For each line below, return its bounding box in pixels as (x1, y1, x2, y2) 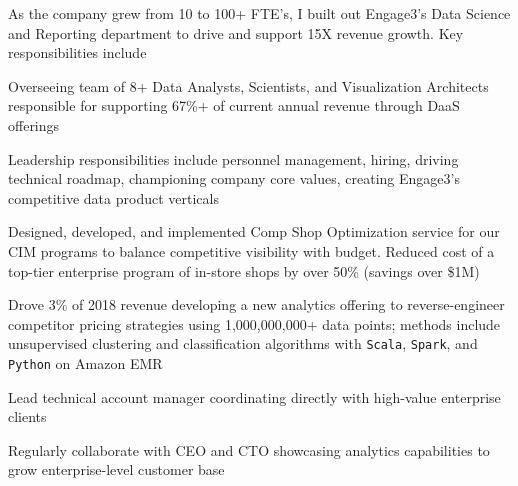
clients (8, 406, 47, 427)
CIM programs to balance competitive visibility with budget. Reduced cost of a (8, 240, 495, 261)
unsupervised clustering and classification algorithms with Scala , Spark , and (8, 333, 478, 354)
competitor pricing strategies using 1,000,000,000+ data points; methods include (8, 313, 501, 334)
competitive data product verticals (8, 187, 219, 208)
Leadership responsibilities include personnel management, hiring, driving (8, 148, 459, 169)
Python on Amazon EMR (8, 352, 163, 373)
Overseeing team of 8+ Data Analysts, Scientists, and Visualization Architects (8, 75, 489, 96)
